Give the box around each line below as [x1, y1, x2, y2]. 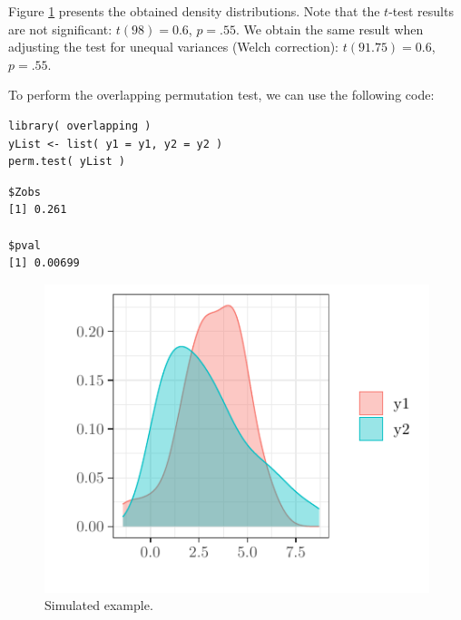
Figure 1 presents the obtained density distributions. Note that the [8, 2, 380, 20]
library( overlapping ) [8, 119, 152, 132]
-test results [388, 2, 454, 20]
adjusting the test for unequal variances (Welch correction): [8, 37, 339, 56]
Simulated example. [44, 596, 153, 615]
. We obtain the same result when [236, 19, 424, 38]
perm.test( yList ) [8, 155, 125, 169]
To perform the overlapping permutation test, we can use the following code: [8, 85, 435, 104]
